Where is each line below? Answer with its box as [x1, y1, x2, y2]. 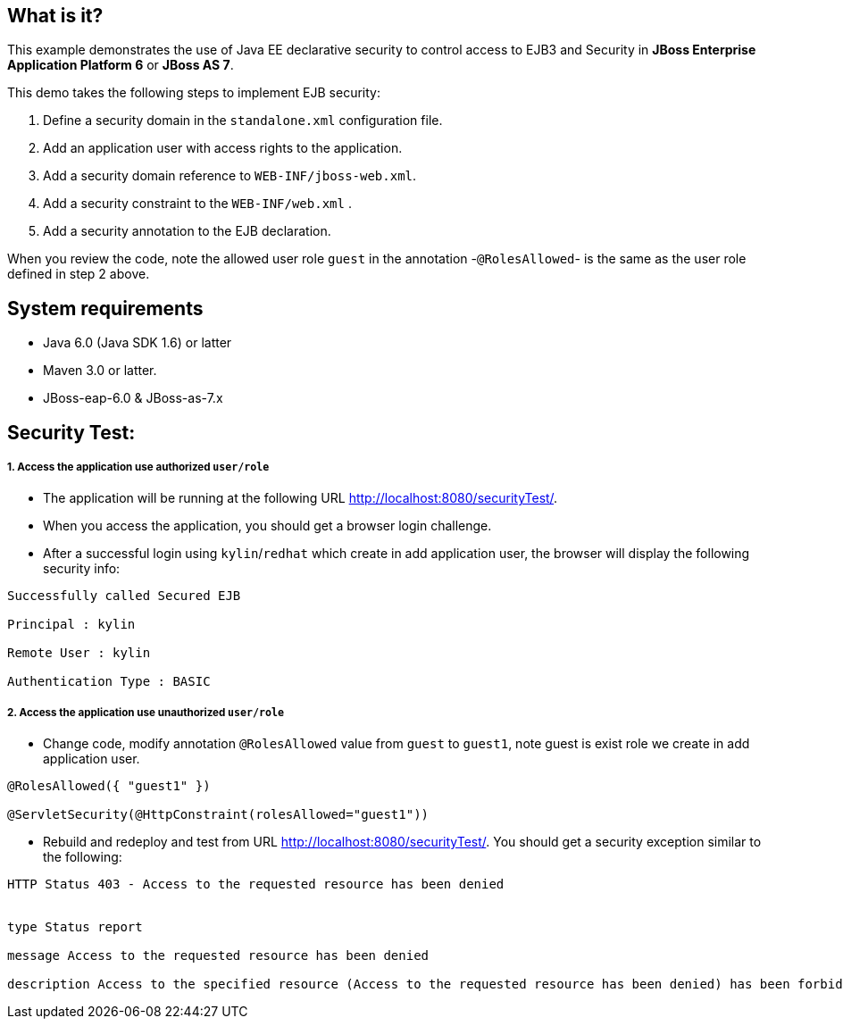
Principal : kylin [7, 617, 136, 632]
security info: [43, 561, 121, 577]
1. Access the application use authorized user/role [7, 461, 270, 474]
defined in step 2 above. [7, 266, 150, 282]
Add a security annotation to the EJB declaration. [43, 223, 331, 239]
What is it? [7, 4, 104, 27]
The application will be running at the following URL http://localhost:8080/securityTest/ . [43, 490, 558, 506]
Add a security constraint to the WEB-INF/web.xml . [43, 196, 352, 212]
